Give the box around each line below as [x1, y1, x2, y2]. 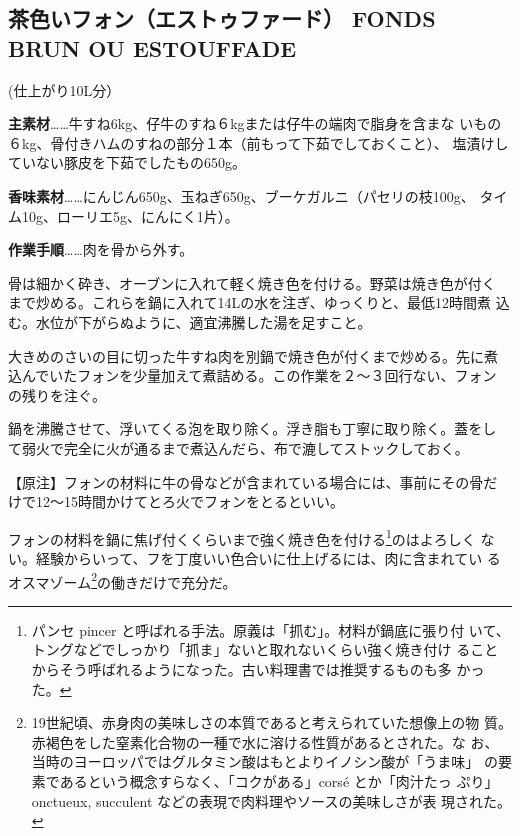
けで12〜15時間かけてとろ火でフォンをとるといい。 [8, 491, 344, 512]
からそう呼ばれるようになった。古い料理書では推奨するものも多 [31, 658, 452, 679]
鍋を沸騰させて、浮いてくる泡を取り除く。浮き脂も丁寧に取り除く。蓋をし [8, 418, 497, 439]
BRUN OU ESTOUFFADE [8, 32, 297, 63]
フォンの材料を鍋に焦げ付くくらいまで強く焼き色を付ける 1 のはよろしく [8, 525, 476, 549]
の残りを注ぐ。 [8, 384, 106, 405]
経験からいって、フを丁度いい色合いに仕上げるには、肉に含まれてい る [35, 547, 501, 568]
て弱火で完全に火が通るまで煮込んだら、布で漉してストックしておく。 [8, 437, 469, 458]
